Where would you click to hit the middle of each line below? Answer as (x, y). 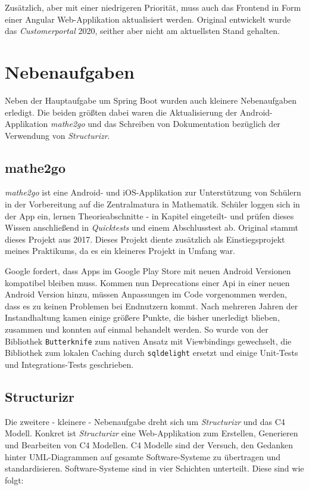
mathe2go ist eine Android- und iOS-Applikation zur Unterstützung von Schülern (153, 192)
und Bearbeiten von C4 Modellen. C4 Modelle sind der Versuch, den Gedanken (149, 444)
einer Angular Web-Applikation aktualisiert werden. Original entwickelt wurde (148, 19)
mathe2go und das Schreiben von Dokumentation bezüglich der (166, 124)
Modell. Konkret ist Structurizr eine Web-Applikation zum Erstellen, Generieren (152, 433)
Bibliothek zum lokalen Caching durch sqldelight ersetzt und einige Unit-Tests (152, 353)
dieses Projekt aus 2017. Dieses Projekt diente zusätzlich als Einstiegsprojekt (145, 239)
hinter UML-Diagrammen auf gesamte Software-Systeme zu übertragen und (143, 456)
